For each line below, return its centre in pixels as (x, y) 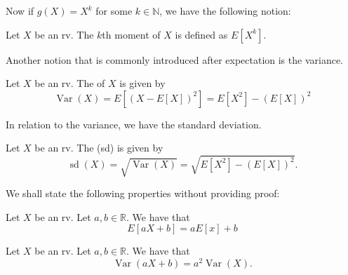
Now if (20, 11)
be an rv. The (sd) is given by (99, 148)
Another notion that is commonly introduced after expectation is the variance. (174, 59)
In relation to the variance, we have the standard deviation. (134, 124)
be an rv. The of (70, 83)
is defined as (201, 34)
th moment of (131, 34)
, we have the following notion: (225, 11)
